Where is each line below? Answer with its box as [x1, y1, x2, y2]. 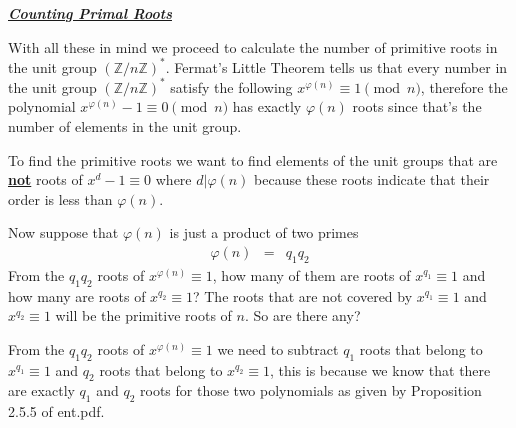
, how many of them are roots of [212, 264, 411, 285]
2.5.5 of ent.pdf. [8, 401, 105, 422]
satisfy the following [170, 76, 293, 97]
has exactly [232, 96, 302, 117]
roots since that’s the [352, 96, 482, 117]
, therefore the [420, 76, 508, 97]
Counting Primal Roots [8, 3, 172, 23]
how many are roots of [8, 285, 146, 306]
